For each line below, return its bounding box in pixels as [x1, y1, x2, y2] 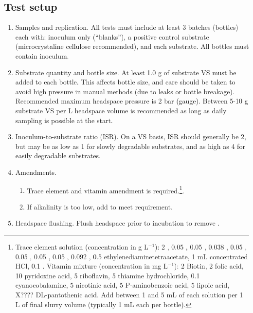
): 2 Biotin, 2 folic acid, [174, 261, 244, 271]
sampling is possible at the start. [15, 115, 113, 125]
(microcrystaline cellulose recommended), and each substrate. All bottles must [15, 41, 249, 51]
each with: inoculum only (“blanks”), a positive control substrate [15, 31, 209, 42]
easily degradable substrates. [15, 150, 101, 161]
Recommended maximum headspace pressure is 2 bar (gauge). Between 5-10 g [15, 96, 248, 106]
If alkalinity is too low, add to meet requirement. [27, 201, 173, 211]
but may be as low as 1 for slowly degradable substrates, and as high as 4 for [15, 141, 245, 151]
